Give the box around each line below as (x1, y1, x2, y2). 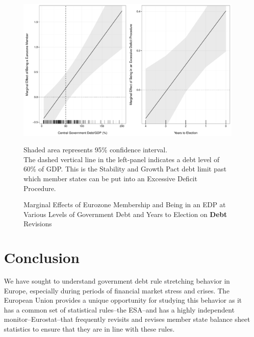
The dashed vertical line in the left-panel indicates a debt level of (24, 154, 220, 164)
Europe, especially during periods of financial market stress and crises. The (4, 285, 229, 295)
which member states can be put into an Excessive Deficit (24, 173, 198, 183)
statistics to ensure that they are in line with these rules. (4, 323, 175, 334)
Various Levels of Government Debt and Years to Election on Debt (24, 209, 227, 219)
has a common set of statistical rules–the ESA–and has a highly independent (4, 304, 235, 314)
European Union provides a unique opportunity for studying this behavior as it (4, 295, 242, 305)
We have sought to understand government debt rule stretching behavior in (4, 276, 230, 286)
